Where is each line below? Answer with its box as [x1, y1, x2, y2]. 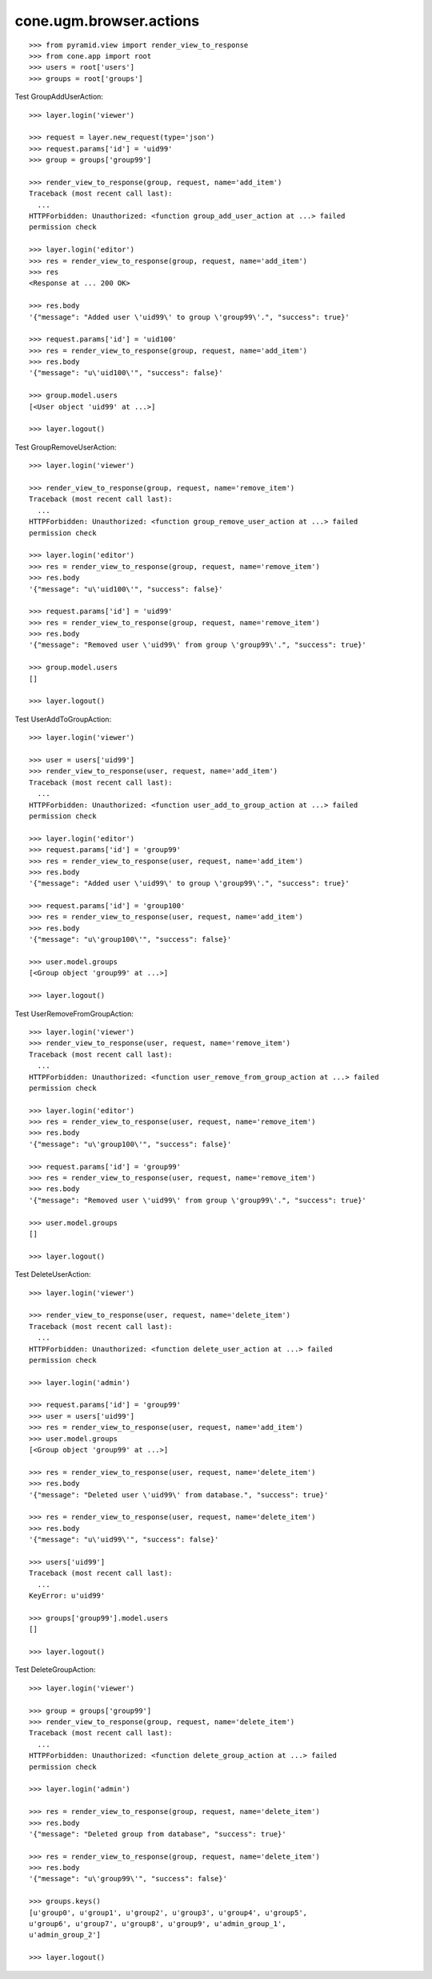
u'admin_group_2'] [29, 1930, 102, 1940]
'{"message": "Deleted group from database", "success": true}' [29, 1829, 287, 1839]
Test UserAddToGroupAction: [14, 714, 112, 724]
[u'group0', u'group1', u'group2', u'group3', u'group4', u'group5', [29, 1908, 308, 1917]
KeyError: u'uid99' [29, 1591, 106, 1601]
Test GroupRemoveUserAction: [14, 442, 117, 452]
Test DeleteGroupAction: [14, 1665, 96, 1674]
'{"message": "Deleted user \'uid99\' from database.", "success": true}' [29, 1490, 329, 1499]
